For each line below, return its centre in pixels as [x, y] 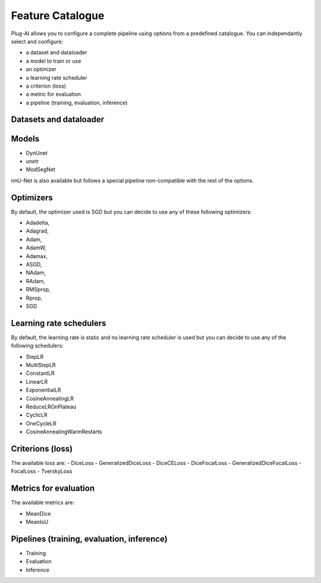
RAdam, [36, 281]
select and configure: [37, 41]
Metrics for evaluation [53, 489]
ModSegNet [41, 169]
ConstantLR [40, 373]
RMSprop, [38, 290]
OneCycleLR [41, 423]
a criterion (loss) [46, 86]
